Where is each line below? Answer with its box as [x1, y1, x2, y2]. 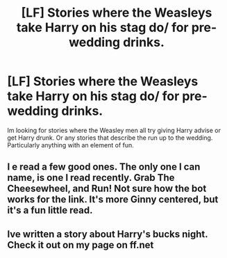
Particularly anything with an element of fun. [7, 140, 134, 149]
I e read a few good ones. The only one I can [7, 161, 201, 173]
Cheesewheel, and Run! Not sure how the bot [7, 183, 207, 195]
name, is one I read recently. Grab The [7, 172, 175, 184]
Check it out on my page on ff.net [7, 239, 154, 251]
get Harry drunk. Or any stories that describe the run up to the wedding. [7, 134, 213, 142]
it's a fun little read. [7, 204, 93, 216]
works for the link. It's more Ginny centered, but [7, 193, 219, 206]
